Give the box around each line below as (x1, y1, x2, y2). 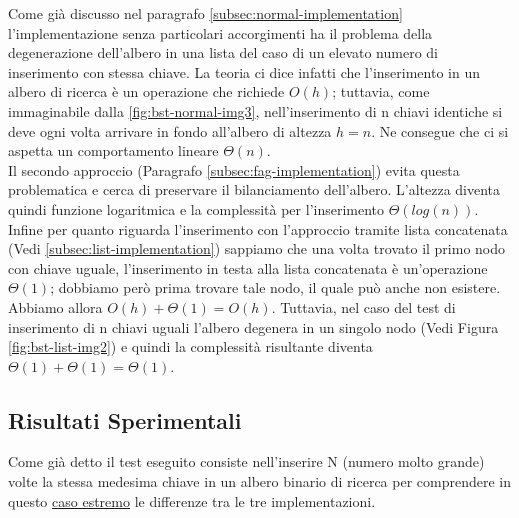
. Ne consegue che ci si (371, 120, 509, 141)
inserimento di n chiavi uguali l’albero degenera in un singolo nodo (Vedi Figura (8, 316, 499, 337)
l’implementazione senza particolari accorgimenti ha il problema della (8, 22, 433, 43)
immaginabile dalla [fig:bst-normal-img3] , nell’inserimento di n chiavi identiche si (8, 100, 503, 121)
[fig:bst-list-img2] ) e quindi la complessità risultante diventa (8, 336, 373, 357)
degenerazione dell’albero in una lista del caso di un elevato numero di (8, 42, 438, 63)
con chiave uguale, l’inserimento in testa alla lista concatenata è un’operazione (8, 257, 488, 278)
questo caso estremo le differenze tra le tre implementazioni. (8, 490, 376, 511)
